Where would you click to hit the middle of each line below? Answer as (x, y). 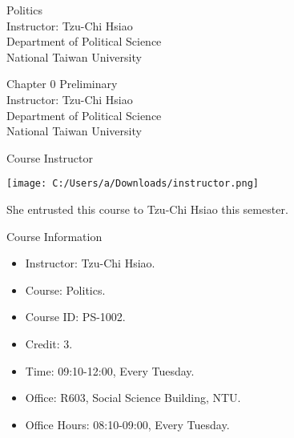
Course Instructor (50, 157)
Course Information (54, 236)
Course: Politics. (65, 289)
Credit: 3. (49, 343)
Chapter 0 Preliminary (62, 84)
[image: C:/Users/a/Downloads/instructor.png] (133, 184)
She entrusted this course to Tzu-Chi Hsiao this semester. (147, 209)
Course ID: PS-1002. (75, 317)
